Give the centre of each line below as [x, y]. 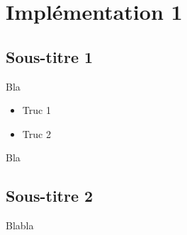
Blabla [20, 225]
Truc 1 [36, 110]
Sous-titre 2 [50, 196]
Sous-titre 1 [50, 56]
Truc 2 [36, 133]
